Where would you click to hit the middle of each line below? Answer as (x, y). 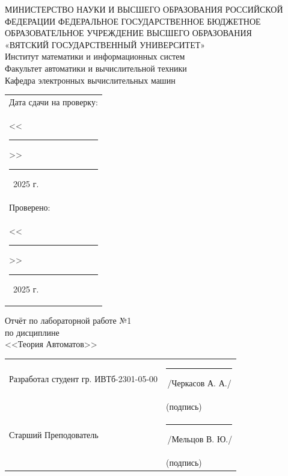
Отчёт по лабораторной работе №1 (68, 320)
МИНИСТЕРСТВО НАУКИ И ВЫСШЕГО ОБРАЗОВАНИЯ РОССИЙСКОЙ (144, 9)
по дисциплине (32, 332)
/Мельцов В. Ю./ (200, 439)
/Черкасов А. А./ (199, 383)
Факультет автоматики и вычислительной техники (96, 68)
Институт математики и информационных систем (95, 56)
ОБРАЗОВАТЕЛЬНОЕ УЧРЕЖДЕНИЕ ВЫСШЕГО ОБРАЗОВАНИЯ (128, 33)
